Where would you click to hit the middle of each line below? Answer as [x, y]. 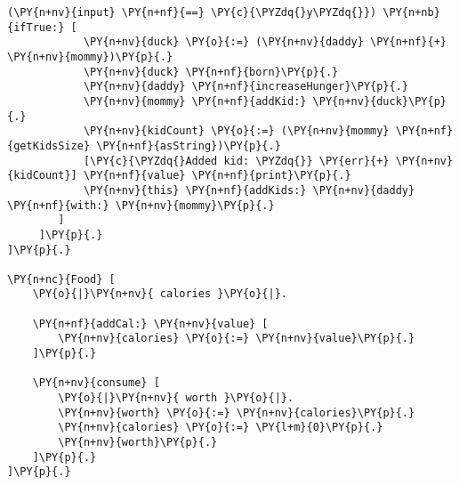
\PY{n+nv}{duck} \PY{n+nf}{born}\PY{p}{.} [211, 72]
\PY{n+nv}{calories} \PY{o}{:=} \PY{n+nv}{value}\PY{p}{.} [237, 339]
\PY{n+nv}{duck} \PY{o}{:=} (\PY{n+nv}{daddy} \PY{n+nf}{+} [265, 42]
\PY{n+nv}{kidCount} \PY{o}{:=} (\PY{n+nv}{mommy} [236, 131]
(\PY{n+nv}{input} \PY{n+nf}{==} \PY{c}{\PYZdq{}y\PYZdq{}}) [192, 12]
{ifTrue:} [36, 27]
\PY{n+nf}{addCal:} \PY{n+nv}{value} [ [150, 323]
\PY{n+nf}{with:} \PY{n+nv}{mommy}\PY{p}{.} [141, 205]
